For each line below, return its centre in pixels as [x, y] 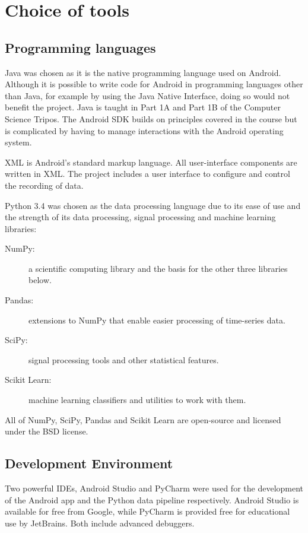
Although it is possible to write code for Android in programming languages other [154, 84]
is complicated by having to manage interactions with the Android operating [144, 130]
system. [18, 142]
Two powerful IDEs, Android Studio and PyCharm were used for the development [154, 488]
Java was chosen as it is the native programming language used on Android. [143, 72]
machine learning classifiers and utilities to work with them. [137, 400]
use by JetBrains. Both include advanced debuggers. [100, 523]
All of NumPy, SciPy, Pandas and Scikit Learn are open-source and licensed [143, 419]
